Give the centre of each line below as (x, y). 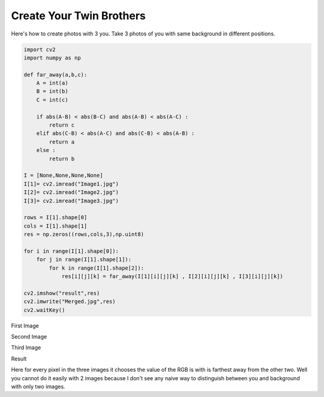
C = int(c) (52, 100)
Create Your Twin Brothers (79, 16)
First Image (25, 326)
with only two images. (38, 386)
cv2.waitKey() (44, 310)
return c (62, 125)
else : (46, 150)
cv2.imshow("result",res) (62, 293)
